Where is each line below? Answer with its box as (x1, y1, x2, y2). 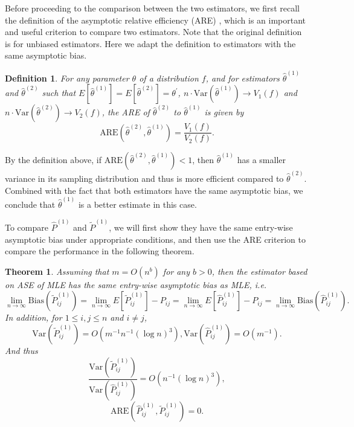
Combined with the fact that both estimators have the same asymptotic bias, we (5, 184, 303, 196)
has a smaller (237, 153, 286, 166)
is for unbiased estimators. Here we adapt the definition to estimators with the (5, 37, 296, 50)
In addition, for (5, 311, 62, 324)
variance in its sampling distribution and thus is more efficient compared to (5, 172, 284, 184)
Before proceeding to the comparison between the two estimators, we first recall (5, 2, 300, 14)
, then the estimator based (211, 265, 307, 277)
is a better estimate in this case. (78, 197, 197, 210)
